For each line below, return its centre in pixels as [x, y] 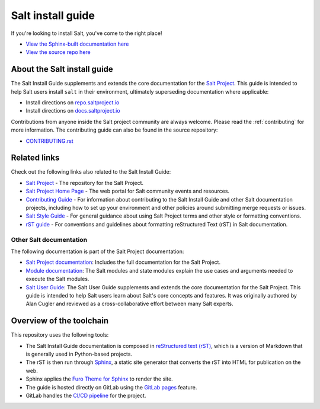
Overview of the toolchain [60, 321]
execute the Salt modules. [57, 279]
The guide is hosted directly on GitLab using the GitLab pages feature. [111, 387]
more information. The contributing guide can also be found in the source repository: [114, 130]
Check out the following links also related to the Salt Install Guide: [91, 172]
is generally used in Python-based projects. [79, 354]
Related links [35, 158]
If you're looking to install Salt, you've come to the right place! [87, 33]
